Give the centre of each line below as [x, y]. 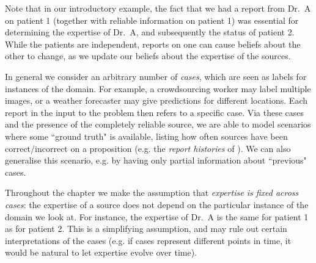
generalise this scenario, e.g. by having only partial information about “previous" [156, 160]
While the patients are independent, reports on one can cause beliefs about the [153, 44]
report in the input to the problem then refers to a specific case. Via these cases [155, 112]
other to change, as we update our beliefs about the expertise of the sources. [148, 56]
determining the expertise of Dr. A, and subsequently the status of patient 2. [150, 32]
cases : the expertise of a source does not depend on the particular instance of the [157, 204]
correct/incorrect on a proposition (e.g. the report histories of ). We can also [148, 148]
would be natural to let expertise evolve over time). [101, 252]
